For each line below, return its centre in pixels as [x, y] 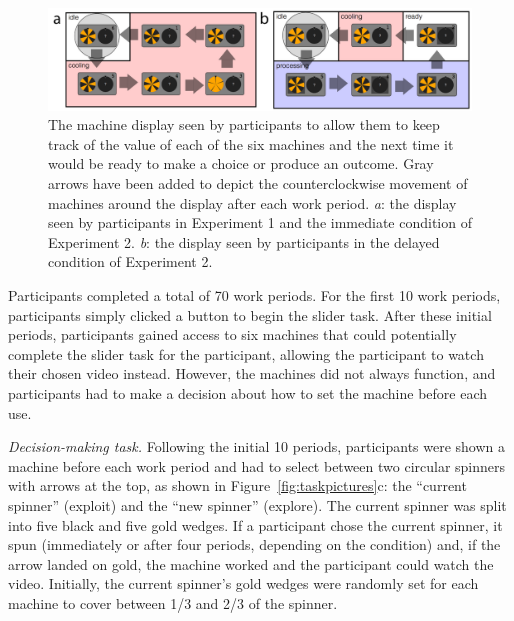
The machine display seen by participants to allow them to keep [244, 124]
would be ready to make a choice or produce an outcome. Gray [241, 163]
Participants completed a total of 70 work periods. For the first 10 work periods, [254, 295]
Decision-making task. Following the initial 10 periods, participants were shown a [257, 446]
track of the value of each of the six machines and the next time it [251, 143]
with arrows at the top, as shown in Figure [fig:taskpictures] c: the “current [237, 485]
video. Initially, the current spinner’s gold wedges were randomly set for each [243, 583]
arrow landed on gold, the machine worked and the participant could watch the [251, 563]
